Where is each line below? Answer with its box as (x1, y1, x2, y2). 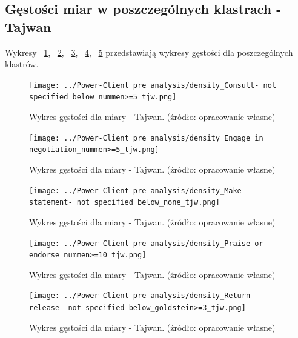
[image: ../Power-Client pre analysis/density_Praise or (29, 239, 263, 248)
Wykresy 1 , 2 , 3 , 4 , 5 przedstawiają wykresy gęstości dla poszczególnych (5, 45, 293, 58)
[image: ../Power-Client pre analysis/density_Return (29, 291, 251, 300)
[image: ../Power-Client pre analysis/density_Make (29, 186, 242, 195)
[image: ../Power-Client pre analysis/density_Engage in (29, 133, 263, 142)
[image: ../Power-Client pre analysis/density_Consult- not (29, 81, 277, 90)
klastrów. (5, 58, 39, 70)
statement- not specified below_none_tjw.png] (29, 198, 220, 207)
